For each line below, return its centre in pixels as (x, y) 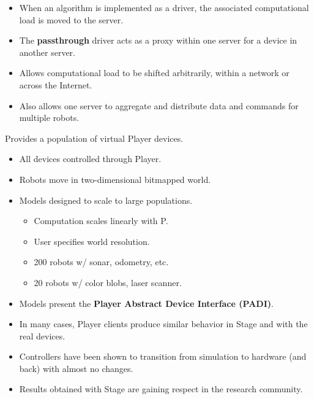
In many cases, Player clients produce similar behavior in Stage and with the (163, 324)
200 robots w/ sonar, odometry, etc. (101, 262)
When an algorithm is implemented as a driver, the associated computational (164, 7)
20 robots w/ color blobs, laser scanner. (108, 282)
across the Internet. (56, 84)
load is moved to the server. (71, 19)
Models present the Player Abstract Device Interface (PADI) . (146, 303)
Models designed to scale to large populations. (106, 200)
